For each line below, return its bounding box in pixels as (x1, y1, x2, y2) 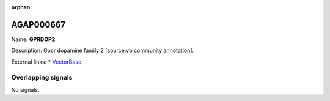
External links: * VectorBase (11, 58, 82, 65)
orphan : (11, 4, 32, 10)
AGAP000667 (11, 19, 66, 30)
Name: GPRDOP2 (11, 36, 56, 43)
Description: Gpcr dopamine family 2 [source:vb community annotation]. (11, 47, 194, 54)
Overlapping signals (11, 73, 73, 82)
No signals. (11, 86, 40, 93)
